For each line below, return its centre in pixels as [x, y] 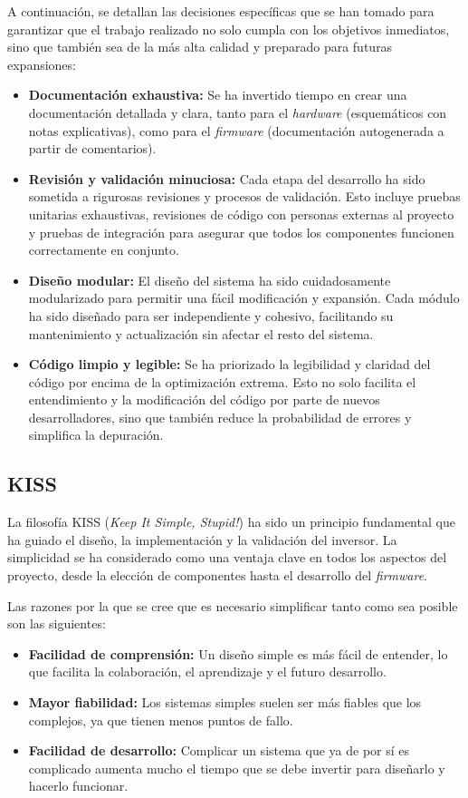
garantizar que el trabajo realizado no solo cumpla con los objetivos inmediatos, [229, 29]
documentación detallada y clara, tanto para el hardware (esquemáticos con [238, 112]
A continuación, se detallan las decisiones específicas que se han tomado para [221, 11]
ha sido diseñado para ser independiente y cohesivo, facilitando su [211, 315]
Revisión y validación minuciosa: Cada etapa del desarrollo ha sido [227, 178]
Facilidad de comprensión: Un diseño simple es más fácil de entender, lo [238, 653]
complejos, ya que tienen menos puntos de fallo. [161, 720]
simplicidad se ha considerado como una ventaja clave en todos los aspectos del [227, 557]
